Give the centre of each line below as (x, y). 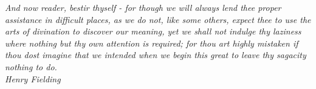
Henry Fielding (33, 78)
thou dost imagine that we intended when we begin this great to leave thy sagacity (156, 55)
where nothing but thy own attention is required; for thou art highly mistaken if (152, 43)
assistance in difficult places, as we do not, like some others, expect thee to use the (158, 19)
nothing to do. (31, 66)
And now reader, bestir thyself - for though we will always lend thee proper (143, 7)
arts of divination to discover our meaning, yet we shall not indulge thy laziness (153, 31)
